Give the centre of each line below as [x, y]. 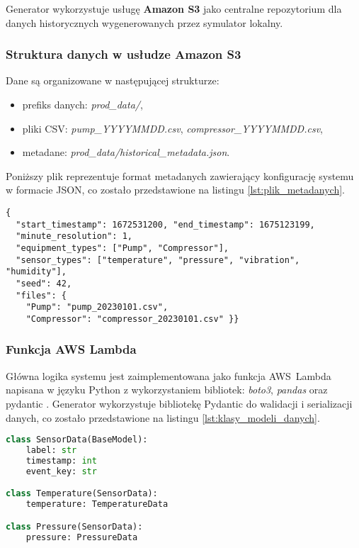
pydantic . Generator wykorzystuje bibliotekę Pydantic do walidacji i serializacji [179, 403]
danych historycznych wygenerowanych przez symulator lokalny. [144, 22]
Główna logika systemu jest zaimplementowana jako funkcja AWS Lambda [169, 375]
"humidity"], [36, 272]
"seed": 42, [44, 283]
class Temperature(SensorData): [82, 494]
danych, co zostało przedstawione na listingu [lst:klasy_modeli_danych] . [163, 417]
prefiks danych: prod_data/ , [82, 104]
